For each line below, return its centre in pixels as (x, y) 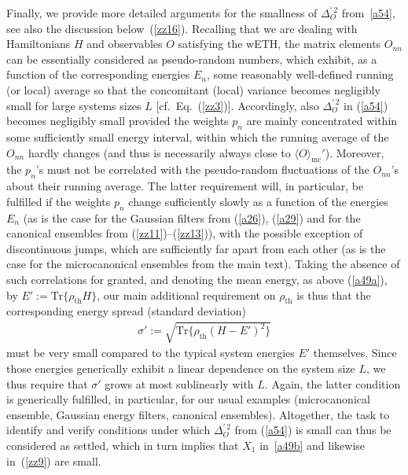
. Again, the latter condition (333, 383)
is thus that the (334, 295)
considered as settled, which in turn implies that (123, 446)
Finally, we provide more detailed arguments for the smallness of (162, 13)
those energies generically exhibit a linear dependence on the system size (181, 368)
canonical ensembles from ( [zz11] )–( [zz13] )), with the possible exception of (185, 233)
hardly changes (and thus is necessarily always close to (159, 152)
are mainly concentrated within (322, 121)
